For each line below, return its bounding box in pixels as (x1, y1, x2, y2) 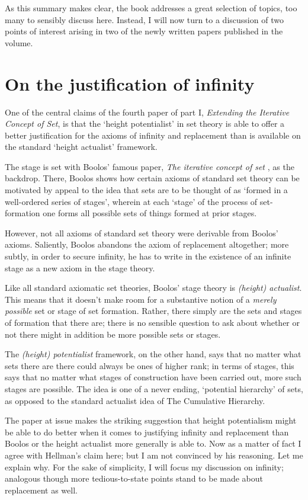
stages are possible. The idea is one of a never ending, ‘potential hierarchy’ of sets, (5, 382, 303, 395)
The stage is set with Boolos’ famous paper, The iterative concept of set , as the (5, 160, 294, 172)
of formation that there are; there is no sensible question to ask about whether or (5, 316, 300, 328)
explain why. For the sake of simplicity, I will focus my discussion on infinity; (5, 460, 284, 473)
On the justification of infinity (5, 71, 255, 95)
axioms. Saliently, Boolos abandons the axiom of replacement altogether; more (5, 238, 289, 251)
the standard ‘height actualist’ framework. (5, 140, 158, 153)
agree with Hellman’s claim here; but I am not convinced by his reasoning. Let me (5, 448, 303, 461)
